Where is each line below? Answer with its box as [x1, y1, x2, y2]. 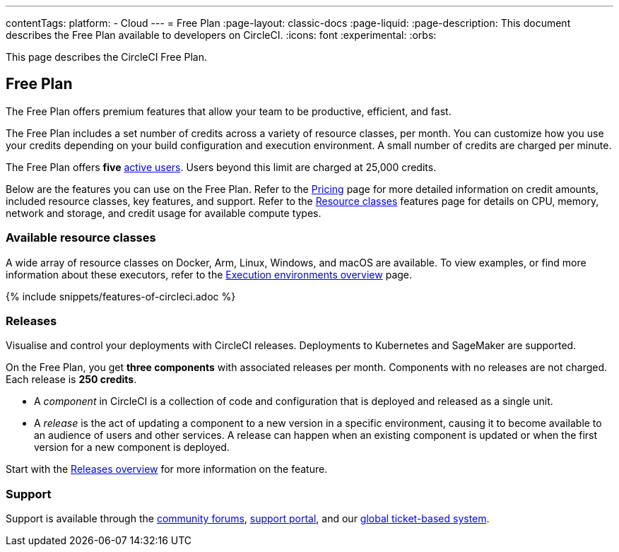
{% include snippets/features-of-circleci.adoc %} [6, 290, 236, 303]
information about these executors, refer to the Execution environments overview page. [6, 268, 413, 281]
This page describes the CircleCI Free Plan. [6, 51, 208, 63]
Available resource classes [6, 230, 156, 245]
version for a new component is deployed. [34, 441, 230, 454]
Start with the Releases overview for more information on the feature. [6, 463, 328, 476]
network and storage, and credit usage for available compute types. [6, 206, 322, 219]
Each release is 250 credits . [6, 373, 137, 386]
